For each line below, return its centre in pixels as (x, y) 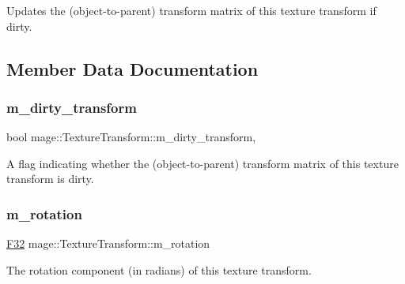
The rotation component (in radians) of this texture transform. (159, 269)
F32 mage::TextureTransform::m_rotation (108, 243)
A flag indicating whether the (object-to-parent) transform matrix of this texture (202, 163)
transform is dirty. (50, 179)
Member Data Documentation (132, 68)
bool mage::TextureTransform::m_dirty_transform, (131, 137)
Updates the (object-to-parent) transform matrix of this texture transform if (191, 10)
